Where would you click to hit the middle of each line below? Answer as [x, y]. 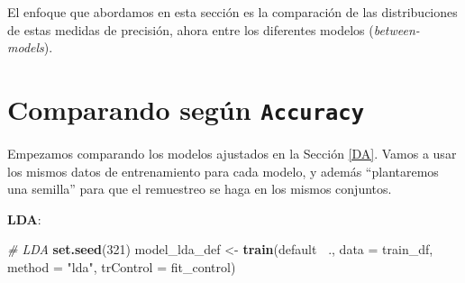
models [26, 47]
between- [397, 29]
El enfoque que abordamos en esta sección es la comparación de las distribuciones [232, 12]
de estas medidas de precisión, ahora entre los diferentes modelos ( [191, 29]
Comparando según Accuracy [186, 109]
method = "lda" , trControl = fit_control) [122, 267]
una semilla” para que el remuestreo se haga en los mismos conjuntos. [200, 189]
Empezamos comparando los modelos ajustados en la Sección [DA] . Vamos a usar [232, 154]
